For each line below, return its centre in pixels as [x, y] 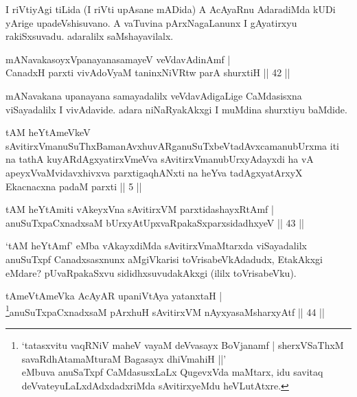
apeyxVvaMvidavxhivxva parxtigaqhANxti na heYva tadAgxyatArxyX [154, 172]
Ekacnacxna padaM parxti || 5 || [74, 186]
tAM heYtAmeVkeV [48, 132]
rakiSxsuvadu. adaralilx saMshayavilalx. [90, 36]
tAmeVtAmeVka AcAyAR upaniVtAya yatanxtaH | [114, 296]
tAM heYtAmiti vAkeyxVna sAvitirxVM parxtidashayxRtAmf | [140, 209]
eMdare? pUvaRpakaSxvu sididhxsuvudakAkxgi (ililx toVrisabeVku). [151, 272]
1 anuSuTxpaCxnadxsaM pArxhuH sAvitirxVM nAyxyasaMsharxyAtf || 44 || [165, 310]
